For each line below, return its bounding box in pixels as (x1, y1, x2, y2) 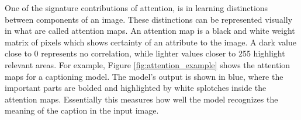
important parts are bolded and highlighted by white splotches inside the (5, 82, 267, 94)
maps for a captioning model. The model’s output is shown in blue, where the (5, 70, 283, 82)
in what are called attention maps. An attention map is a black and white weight (5, 24, 295, 37)
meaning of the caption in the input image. (5, 104, 159, 117)
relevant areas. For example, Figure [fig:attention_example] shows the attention (5, 58, 290, 70)
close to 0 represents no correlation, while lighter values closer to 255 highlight (5, 47, 285, 59)
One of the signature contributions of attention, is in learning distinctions (5, 2, 268, 13)
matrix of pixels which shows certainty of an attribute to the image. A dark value (5, 36, 296, 48)
